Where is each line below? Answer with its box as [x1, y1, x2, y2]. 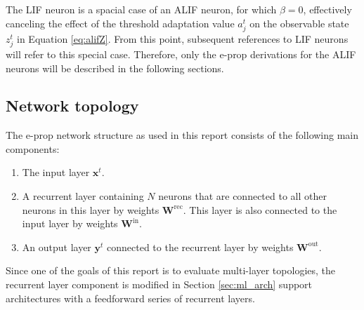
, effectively [303, 2, 352, 16]
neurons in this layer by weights [22, 202, 160, 217]
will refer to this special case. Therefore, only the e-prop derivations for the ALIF [6, 46, 356, 61]
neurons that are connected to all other [158, 189, 327, 203]
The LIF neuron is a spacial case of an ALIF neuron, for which [6, 2, 277, 16]
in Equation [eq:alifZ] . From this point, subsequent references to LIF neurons [17, 31, 349, 46]
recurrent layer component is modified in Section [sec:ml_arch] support [6, 277, 313, 292]
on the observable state [249, 15, 349, 30]
